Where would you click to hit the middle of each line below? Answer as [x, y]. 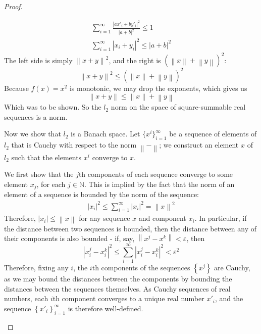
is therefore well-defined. [106, 308]
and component [162, 218]
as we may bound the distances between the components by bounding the [118, 278]
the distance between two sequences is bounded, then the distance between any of [130, 228]
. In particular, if [221, 218]
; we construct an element [199, 145]
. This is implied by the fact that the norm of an [160, 184]
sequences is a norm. [36, 116]
